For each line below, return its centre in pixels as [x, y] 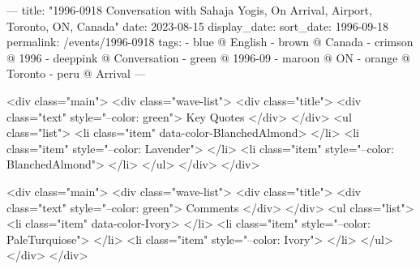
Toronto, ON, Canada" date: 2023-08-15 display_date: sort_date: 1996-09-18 [197, 26]
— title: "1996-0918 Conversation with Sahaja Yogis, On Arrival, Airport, [189, 10]
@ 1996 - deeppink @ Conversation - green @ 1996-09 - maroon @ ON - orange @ [208, 57]
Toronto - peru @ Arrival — [76, 73]
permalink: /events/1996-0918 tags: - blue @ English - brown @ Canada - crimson [210, 42]
